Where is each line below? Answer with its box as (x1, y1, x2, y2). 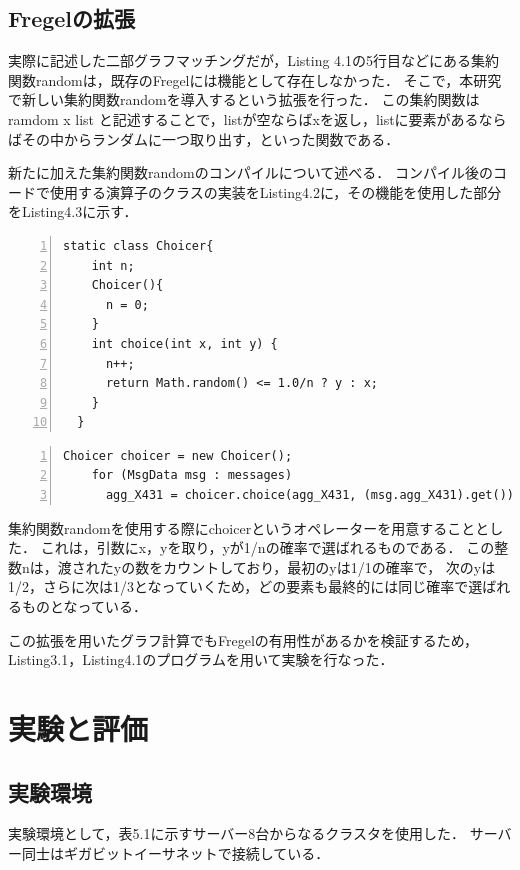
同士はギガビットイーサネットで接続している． (21, 843, 330, 863)
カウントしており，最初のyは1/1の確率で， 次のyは (163, 556, 496, 577)
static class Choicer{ (63, 238, 214, 253)
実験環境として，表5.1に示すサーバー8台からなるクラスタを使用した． (8, 823, 466, 844)
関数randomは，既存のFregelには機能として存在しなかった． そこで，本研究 (8, 69, 502, 90)
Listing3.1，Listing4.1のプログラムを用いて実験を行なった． (8, 649, 394, 670)
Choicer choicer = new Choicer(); (63, 448, 293, 463)
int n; (91, 258, 135, 273)
